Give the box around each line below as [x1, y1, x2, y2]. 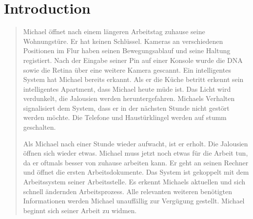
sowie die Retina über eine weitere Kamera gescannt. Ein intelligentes [23, 64, 231, 75]
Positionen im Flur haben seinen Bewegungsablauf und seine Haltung [23, 45, 231, 56]
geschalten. [23, 122, 56, 132]
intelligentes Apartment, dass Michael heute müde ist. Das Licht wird [23, 83, 231, 94]
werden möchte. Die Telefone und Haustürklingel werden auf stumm [23, 112, 227, 122]
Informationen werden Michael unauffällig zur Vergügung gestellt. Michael [23, 196, 245, 206]
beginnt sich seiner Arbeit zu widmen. [23, 205, 137, 215]
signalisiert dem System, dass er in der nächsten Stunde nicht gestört [23, 102, 230, 113]
